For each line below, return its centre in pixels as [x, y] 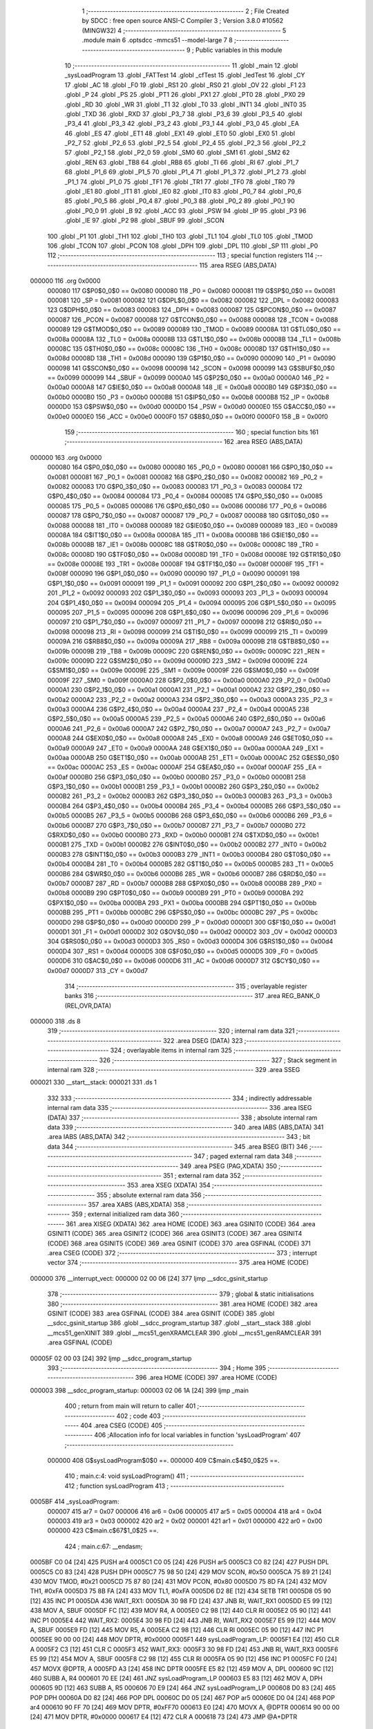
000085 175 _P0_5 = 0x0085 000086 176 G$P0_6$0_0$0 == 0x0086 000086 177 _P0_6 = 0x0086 [187, 506]
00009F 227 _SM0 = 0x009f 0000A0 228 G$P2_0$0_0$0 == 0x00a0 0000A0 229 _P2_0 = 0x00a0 [189, 680]
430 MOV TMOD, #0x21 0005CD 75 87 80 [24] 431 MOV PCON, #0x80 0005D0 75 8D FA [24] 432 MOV [179, 1581]
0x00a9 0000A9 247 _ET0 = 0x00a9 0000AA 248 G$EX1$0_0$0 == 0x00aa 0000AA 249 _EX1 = [185, 748]
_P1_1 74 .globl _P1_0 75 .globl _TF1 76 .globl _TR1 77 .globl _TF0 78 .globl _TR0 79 [180, 182]
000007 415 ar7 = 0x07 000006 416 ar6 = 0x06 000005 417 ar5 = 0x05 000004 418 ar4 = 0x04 [185, 1511]
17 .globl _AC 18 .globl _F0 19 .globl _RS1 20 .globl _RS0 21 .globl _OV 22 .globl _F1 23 [185, 85]
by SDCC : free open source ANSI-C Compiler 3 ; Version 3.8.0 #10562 [183, 21]
